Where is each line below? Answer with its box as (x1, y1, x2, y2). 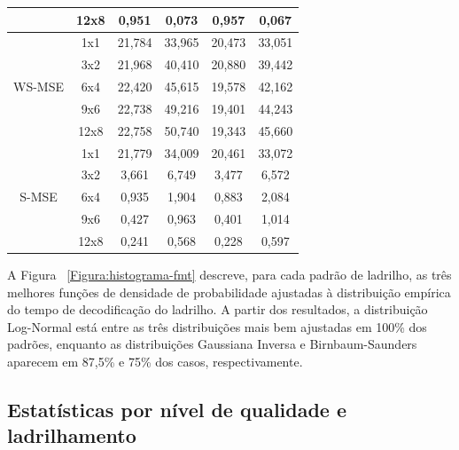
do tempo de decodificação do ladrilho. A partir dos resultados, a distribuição (7, 300, 428, 319)
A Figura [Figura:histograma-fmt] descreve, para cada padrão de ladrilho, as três (7, 265, 452, 284)
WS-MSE (13, 77, 64, 96)
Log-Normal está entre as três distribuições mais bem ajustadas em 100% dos (7, 317, 427, 336)
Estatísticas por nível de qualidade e (7, 395, 347, 422)
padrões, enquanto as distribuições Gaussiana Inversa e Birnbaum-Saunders (7, 335, 417, 353)
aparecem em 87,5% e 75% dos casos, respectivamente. (7, 352, 303, 370)
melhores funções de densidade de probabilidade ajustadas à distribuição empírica (7, 282, 451, 301)
